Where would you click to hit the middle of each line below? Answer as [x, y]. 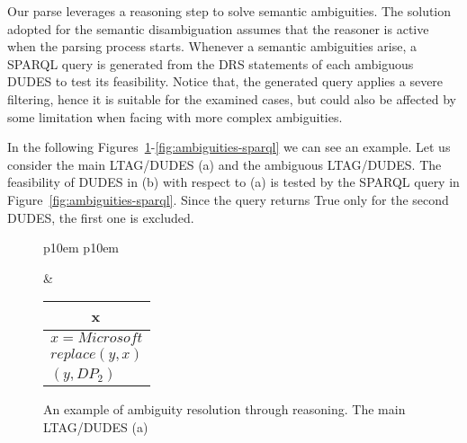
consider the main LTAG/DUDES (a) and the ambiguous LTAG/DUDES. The [225, 164]
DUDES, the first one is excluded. [101, 217]
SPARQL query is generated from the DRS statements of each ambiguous [211, 63]
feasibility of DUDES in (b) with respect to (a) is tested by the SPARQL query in [233, 182]
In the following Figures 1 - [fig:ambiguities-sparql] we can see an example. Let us [229, 147]
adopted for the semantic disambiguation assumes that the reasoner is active [218, 28]
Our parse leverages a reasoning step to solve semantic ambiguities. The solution [229, 11]
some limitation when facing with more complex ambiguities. [175, 116]
